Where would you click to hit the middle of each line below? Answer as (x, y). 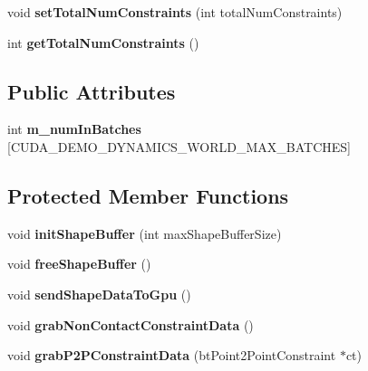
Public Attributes (92, 91)
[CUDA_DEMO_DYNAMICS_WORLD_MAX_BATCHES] (179, 146)
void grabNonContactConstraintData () (131, 324)
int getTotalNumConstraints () (103, 42)
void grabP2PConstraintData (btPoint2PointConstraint (172, 355)
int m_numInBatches (74, 129)
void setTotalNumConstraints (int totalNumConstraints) (175, 12)
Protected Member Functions (148, 195)
